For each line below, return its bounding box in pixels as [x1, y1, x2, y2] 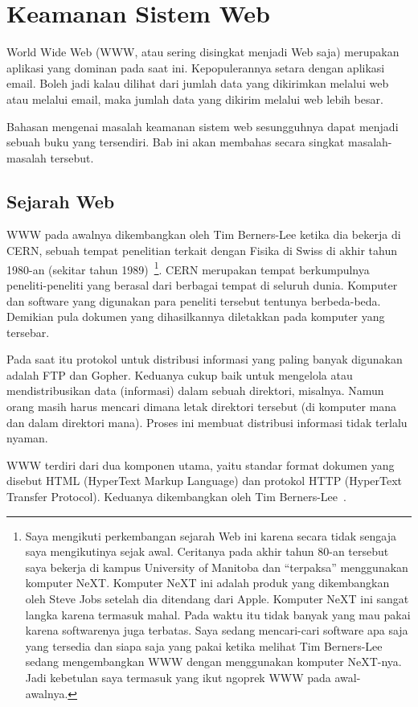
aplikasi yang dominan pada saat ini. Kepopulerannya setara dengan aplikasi [6, 59, 385, 76]
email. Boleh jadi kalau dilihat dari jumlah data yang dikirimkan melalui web [6, 75, 389, 92]
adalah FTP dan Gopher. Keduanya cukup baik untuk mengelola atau [6, 366, 353, 383]
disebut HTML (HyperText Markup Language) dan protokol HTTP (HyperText [6, 472, 403, 489]
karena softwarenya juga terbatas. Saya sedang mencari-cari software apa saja [25, 622, 408, 639]
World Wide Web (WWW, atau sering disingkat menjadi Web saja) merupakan [6, 43, 400, 60]
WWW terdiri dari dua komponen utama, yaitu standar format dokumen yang [6, 456, 395, 473]
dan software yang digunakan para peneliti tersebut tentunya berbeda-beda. [6, 292, 381, 309]
